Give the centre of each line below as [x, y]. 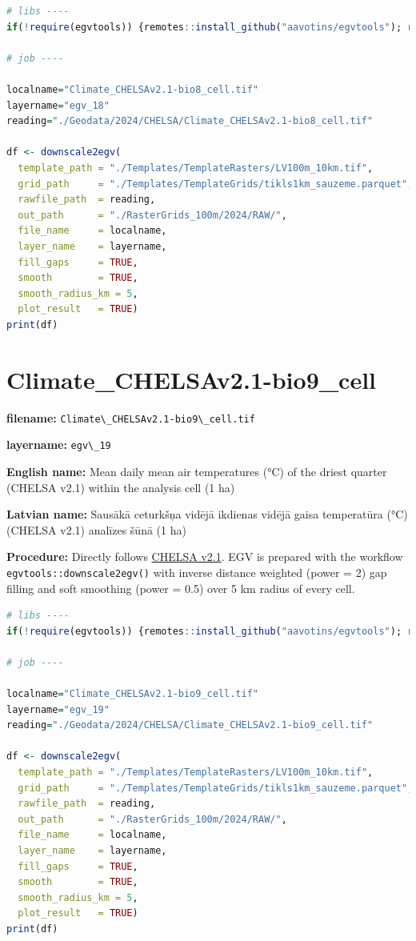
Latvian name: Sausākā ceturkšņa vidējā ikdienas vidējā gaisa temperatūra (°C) [207, 514]
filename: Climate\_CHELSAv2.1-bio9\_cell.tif [131, 417]
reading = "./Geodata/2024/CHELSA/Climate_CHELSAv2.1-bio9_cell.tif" [190, 725]
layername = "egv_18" [58, 105]
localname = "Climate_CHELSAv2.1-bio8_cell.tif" [133, 89]
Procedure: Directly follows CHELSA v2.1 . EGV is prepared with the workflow [205, 557]
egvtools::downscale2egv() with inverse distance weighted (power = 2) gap [197, 572]
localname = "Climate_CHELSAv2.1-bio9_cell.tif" [133, 694]
